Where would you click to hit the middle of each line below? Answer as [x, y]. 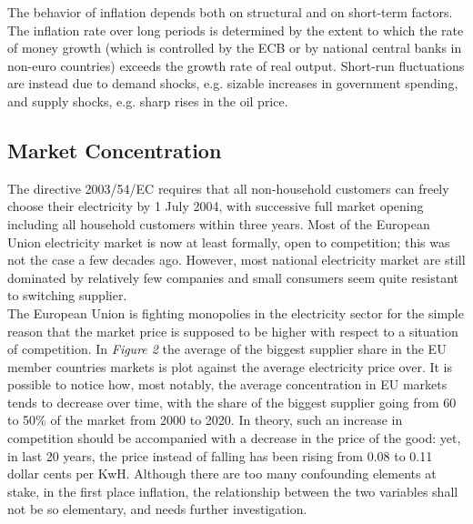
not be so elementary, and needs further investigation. [157, 509]
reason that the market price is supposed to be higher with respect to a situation [233, 331]
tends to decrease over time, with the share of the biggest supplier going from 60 [232, 402]
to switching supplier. [67, 295]
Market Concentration [115, 150]
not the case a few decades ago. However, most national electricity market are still [236, 260]
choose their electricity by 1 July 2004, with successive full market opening [216, 206]
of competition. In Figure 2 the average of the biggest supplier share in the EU [227, 349]
